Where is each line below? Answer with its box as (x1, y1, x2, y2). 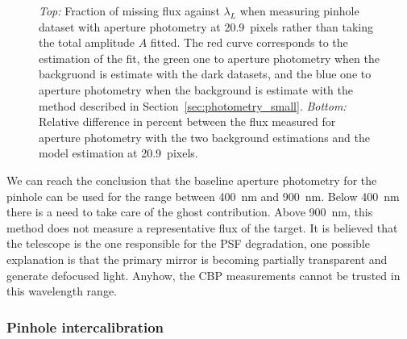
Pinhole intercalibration (6, 316, 164, 337)
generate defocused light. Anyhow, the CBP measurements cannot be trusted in (6, 266, 401, 283)
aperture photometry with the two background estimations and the (39, 128, 370, 145)
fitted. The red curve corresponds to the (150, 34, 348, 51)
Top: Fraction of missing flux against (39, 2, 220, 19)
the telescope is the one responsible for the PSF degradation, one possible (6, 235, 370, 252)
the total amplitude (39, 34, 135, 51)
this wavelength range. (6, 282, 118, 299)
